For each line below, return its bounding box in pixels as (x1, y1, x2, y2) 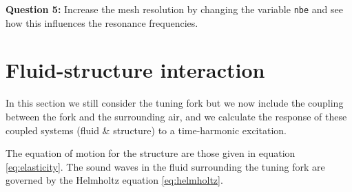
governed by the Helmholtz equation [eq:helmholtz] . (6, 173, 223, 187)
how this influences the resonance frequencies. (6, 15, 198, 30)
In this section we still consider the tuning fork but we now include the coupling (6, 96, 344, 110)
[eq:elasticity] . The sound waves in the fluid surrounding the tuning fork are (6, 159, 325, 173)
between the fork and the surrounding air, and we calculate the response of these (6, 109, 347, 123)
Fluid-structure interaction (6, 56, 265, 84)
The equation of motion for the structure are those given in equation (6, 146, 296, 160)
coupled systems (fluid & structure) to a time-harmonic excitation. (6, 122, 287, 137)
